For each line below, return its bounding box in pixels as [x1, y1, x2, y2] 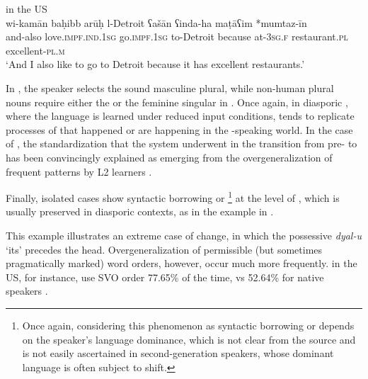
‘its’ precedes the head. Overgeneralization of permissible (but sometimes [6, 242, 323, 256]
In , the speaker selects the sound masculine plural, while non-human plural [6, 80, 334, 95]
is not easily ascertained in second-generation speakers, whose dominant [22, 346, 334, 361]
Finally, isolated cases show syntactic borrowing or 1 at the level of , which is [6, 188, 340, 205]
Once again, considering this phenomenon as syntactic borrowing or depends [22, 317, 355, 332]
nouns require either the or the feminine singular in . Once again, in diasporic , [6, 94, 348, 109]
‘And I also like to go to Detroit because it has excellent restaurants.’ [6, 57, 305, 72]
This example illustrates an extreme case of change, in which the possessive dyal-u [6, 227, 362, 242]
